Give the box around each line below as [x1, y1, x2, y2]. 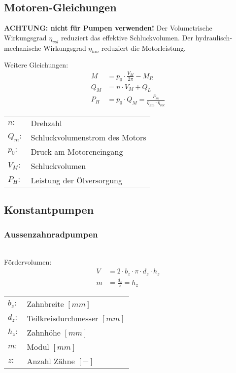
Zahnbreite [27, 298, 64, 310]
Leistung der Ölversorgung [31, 174, 122, 186]
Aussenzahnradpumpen [4, 228, 98, 240]
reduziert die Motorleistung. [101, 42, 186, 53]
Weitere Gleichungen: [4, 60, 68, 70]
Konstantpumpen [4, 202, 94, 217]
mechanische [4, 42, 41, 53]
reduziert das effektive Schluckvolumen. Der [61, 32, 193, 42]
